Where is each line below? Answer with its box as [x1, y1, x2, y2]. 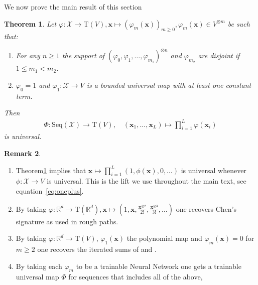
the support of [62, 50, 105, 61]
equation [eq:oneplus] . [16, 185, 84, 196]
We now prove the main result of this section [4, 2, 142, 12]
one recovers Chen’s [176, 203, 237, 214]
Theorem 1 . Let [4, 18, 57, 29]
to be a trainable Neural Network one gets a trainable [76, 260, 241, 271]
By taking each [16, 260, 62, 271]
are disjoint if [198, 50, 240, 61]
